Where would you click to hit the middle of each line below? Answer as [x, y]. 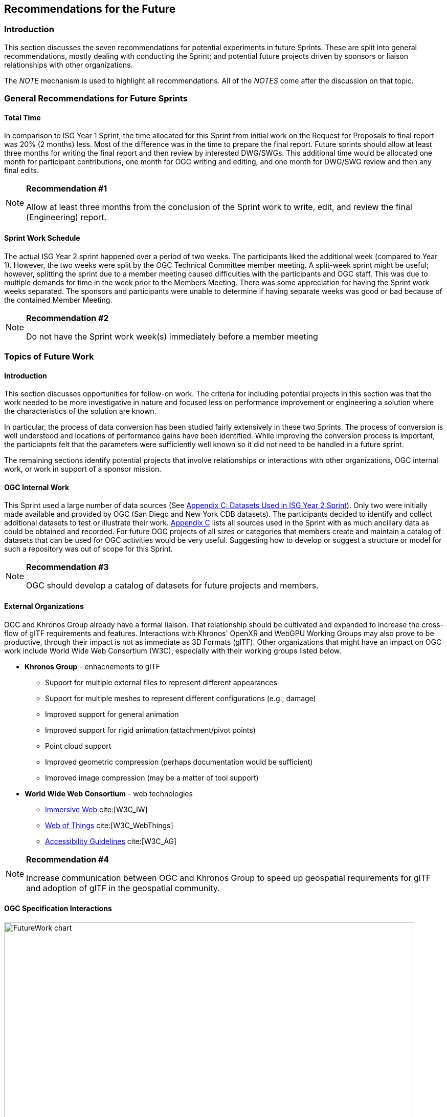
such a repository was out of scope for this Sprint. [88, 549]
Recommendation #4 [68, 859]
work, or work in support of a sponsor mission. [83, 469]
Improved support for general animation [112, 714]
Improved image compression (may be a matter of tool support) [152, 777]
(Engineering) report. [66, 217]
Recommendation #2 [68, 318]
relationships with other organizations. [69, 65]
